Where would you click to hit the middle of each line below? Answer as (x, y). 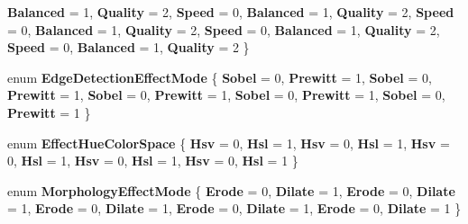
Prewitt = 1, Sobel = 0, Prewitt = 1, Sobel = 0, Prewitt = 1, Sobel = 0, (226, 95)
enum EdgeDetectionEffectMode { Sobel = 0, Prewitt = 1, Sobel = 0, (220, 77)
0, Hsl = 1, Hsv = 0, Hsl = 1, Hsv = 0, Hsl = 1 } (153, 161)
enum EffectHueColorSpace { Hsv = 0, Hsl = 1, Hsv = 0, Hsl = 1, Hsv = (229, 143)
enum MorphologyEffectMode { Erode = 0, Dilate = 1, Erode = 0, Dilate (231, 190)
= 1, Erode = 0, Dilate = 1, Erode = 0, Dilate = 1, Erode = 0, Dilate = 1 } (234, 208)
